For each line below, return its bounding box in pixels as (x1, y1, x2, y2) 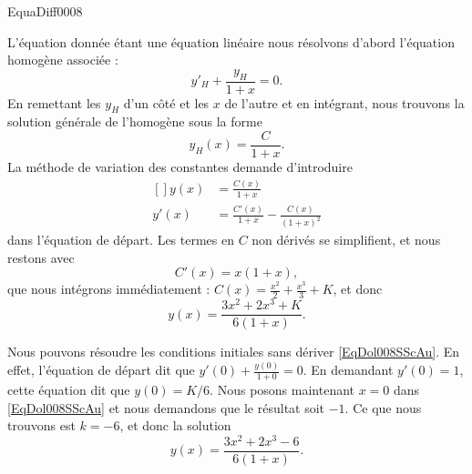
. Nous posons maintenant (210, 380, 355, 398)
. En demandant (303, 360, 394, 379)
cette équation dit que (7, 380, 130, 398)
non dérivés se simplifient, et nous (251, 230, 441, 249)
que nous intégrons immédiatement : (7, 279, 210, 298)
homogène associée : (7, 50, 118, 69)
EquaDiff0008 (7, 2, 83, 20)
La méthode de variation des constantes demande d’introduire (7, 157, 353, 176)
